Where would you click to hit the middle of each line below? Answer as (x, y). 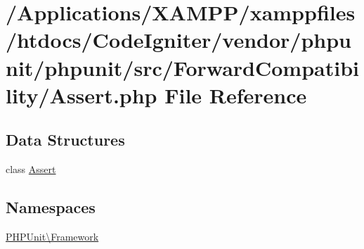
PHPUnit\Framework (52, 236)
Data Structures (65, 140)
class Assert (31, 169)
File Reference (236, 95)
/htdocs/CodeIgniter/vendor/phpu (178, 40)
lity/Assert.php (82, 95)
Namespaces (51, 207)
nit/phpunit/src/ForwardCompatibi (182, 67)
